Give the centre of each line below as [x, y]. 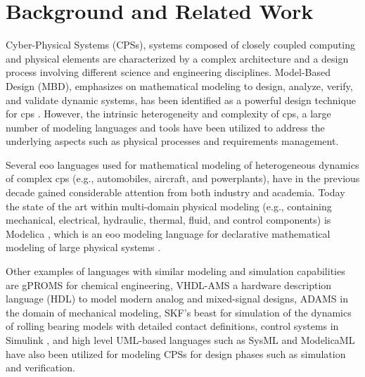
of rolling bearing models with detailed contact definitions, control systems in [172, 326]
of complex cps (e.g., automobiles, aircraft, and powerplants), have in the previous [183, 178]
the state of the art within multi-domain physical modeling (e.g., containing [169, 206]
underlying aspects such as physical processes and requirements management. [172, 141]
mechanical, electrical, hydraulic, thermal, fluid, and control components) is [168, 220]
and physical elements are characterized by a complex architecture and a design [177, 58]
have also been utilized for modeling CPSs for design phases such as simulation [176, 353]
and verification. [40, 368]
